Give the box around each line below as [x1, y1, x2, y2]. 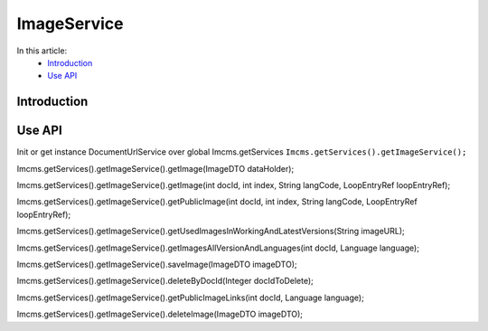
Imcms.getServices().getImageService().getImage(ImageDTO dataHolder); [16, 163, 295, 174]
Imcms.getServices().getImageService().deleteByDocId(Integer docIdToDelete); [16, 276, 314, 287]
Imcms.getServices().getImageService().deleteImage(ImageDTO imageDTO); [16, 308, 303, 320]
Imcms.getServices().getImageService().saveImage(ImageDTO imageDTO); [16, 259, 297, 270]
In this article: [16, 45, 68, 56]
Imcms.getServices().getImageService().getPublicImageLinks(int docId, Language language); [16, 292, 365, 303]
